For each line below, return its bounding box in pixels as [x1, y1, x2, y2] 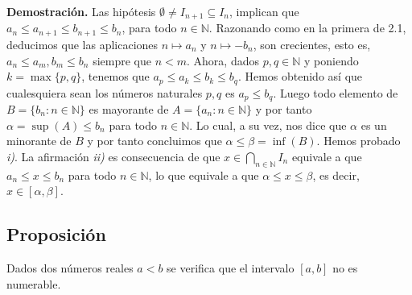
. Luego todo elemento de [273, 84, 398, 101]
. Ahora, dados [187, 52, 259, 69]
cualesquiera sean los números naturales [6, 84, 203, 101]
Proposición [6, 222, 106, 247]
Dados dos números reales [6, 259, 134, 276]
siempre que [93, 52, 152, 69]
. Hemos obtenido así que [237, 68, 363, 85]
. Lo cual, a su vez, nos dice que [189, 116, 347, 133]
